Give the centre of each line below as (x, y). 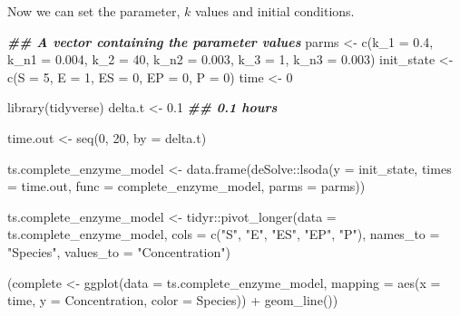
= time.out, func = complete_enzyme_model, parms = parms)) (186, 186)
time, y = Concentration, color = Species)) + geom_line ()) (173, 300)
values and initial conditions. (274, 11)
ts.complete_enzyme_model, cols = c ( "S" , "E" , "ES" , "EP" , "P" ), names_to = (224, 234)
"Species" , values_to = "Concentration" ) (119, 251)
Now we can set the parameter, (94, 11)
